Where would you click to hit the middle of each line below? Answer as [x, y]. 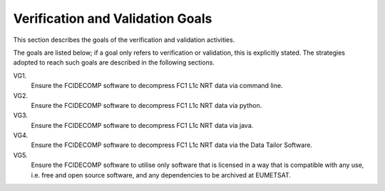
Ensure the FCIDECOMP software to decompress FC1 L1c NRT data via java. [142, 125]
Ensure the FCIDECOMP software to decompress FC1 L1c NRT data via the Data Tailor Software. [172, 145]
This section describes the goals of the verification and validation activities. [124, 40]
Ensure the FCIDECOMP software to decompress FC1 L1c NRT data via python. [147, 105]
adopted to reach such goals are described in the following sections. [114, 62]
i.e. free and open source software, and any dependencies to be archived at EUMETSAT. [161, 175]
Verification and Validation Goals [113, 18]
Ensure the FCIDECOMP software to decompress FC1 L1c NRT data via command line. [157, 86]
